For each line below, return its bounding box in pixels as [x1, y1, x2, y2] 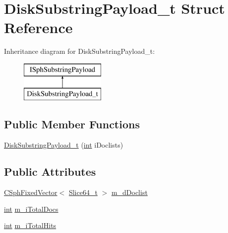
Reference [4, 17, 73, 38]
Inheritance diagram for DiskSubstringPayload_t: [4, 46, 155, 56]
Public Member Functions [4, 116, 140, 132]
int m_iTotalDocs [4, 203, 58, 214]
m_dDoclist [111, 187, 148, 197]
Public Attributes [4, 164, 96, 179]
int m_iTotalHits [4, 220, 57, 231]
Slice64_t [68, 187, 98, 197]
